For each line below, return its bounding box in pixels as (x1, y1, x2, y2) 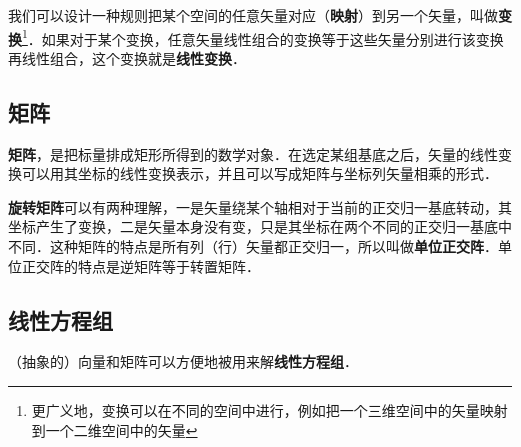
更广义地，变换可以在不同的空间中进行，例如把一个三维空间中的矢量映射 (31, 400, 508, 420)
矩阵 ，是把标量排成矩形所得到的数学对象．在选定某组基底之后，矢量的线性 (8, 143, 498, 164)
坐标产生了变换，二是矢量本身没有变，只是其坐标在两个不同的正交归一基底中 (8, 216, 512, 237)
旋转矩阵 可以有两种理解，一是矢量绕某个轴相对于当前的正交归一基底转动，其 (8, 196, 512, 217)
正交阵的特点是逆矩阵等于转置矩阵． (21, 255, 260, 276)
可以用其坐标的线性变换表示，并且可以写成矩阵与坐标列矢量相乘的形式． (21, 163, 498, 184)
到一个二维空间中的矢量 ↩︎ (31, 419, 198, 440)
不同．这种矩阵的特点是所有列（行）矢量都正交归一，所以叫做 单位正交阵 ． (8, 236, 498, 257)
